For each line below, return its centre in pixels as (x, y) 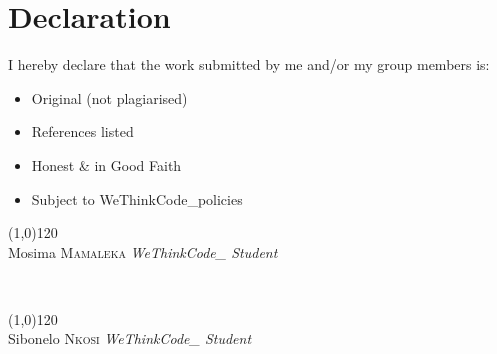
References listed (82, 131)
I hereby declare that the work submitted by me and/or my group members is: (249, 64)
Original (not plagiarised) (109, 97)
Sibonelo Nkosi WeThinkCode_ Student (130, 338)
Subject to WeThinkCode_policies (137, 198)
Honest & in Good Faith (106, 164)
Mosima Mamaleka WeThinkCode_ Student (143, 251)
